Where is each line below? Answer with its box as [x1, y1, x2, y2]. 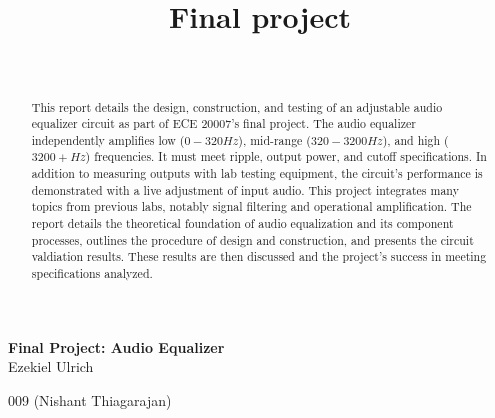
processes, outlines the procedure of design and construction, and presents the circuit [31, 231, 474, 248]
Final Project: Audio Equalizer [8, 336, 225, 357]
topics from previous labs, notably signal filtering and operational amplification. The [31, 198, 472, 215]
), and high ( [382, 131, 449, 148]
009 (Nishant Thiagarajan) [8, 389, 172, 410]
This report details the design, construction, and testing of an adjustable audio [31, 98, 443, 115]
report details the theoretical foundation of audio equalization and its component [31, 215, 454, 232]
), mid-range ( [238, 131, 311, 148]
